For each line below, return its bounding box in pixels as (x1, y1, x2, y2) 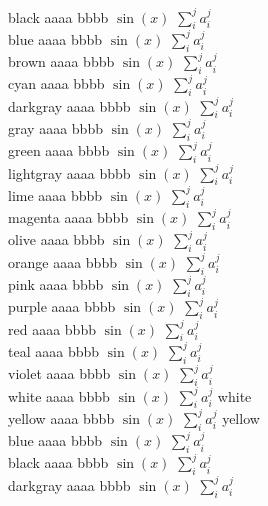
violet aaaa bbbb (8, 363, 111, 384)
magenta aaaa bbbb (8, 207, 129, 228)
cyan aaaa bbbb (8, 73, 105, 94)
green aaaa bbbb (8, 140, 110, 161)
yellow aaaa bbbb (8, 407, 115, 428)
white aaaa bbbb (8, 385, 110, 406)
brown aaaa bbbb (8, 51, 115, 72)
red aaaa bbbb (8, 318, 96, 339)
